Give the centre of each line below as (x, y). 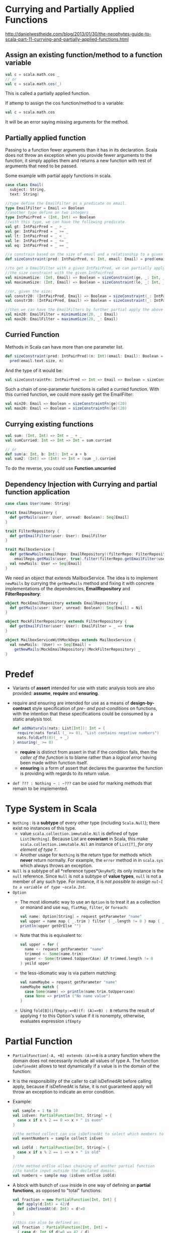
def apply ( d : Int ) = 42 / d (43, 1204)
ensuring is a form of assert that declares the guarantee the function (91, 768)
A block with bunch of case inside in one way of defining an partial (81, 1185)
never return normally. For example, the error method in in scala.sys (92, 860)
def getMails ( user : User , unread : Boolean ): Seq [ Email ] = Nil (76, 608)
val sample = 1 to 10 (35, 1111)
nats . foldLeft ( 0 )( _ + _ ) (43, 738)
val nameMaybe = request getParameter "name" (68, 982)
